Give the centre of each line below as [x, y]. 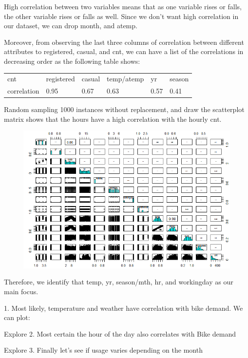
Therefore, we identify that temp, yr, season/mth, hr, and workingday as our [119, 282]
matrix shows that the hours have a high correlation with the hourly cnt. [113, 119]
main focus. [21, 292]
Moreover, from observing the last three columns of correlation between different [124, 42]
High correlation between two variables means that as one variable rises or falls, [123, 6]
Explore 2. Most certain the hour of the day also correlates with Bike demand [120, 333]
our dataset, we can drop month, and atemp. [71, 26]
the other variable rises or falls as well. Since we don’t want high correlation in [121, 16]
